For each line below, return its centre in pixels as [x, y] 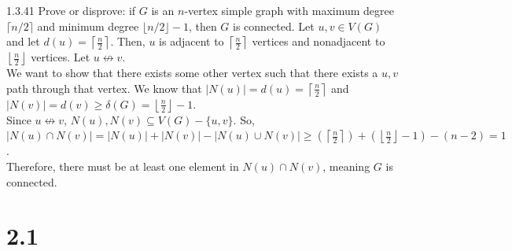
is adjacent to [192, 41]
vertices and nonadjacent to [319, 41]
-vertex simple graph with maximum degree [289, 10]
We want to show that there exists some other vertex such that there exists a [192, 73]
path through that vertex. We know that [104, 88]
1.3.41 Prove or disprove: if [71, 10]
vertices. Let [61, 57]
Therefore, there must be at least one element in [123, 166]
